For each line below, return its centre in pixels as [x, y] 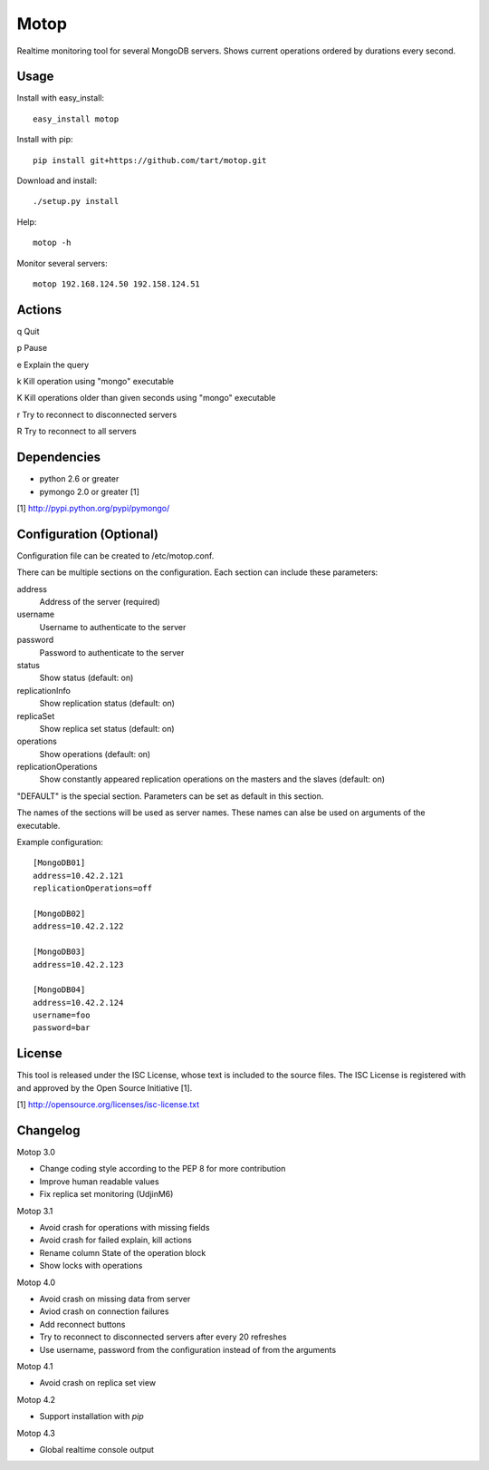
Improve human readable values [99, 1181]
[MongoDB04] [59, 990]
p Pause [32, 348]
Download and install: [57, 180]
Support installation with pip [91, 1416]
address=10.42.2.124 [78, 1003]
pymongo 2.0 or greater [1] [90, 492]
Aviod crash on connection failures [104, 1311]
